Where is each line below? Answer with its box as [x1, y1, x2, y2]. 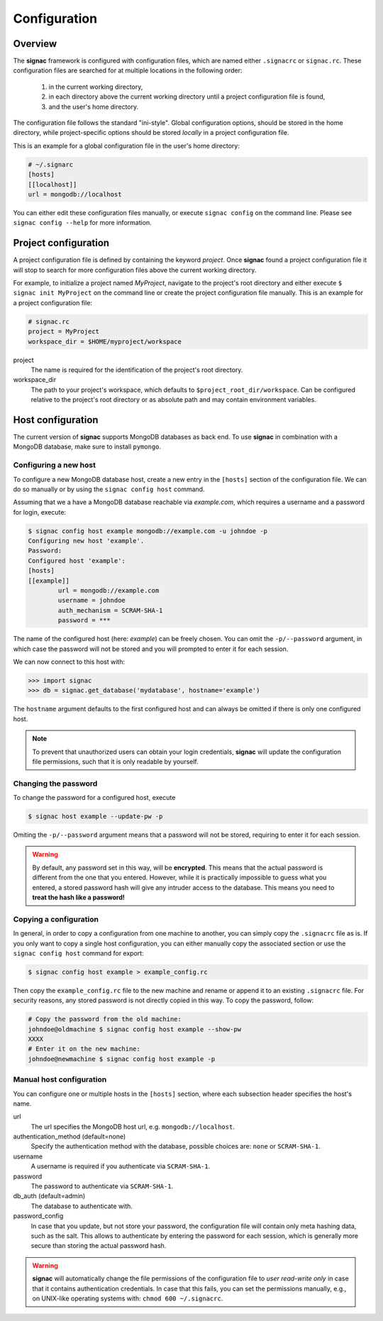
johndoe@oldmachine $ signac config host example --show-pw [28, 1025, 242, 1033]
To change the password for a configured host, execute [13, 794, 176, 802]
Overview [13, 38, 57, 50]
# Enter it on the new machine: [28, 1045, 141, 1053]
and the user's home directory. [48, 102, 139, 111]
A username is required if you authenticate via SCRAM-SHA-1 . [30, 1162, 211, 1171]
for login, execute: [13, 508, 67, 516]
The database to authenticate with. [30, 1202, 133, 1210]
